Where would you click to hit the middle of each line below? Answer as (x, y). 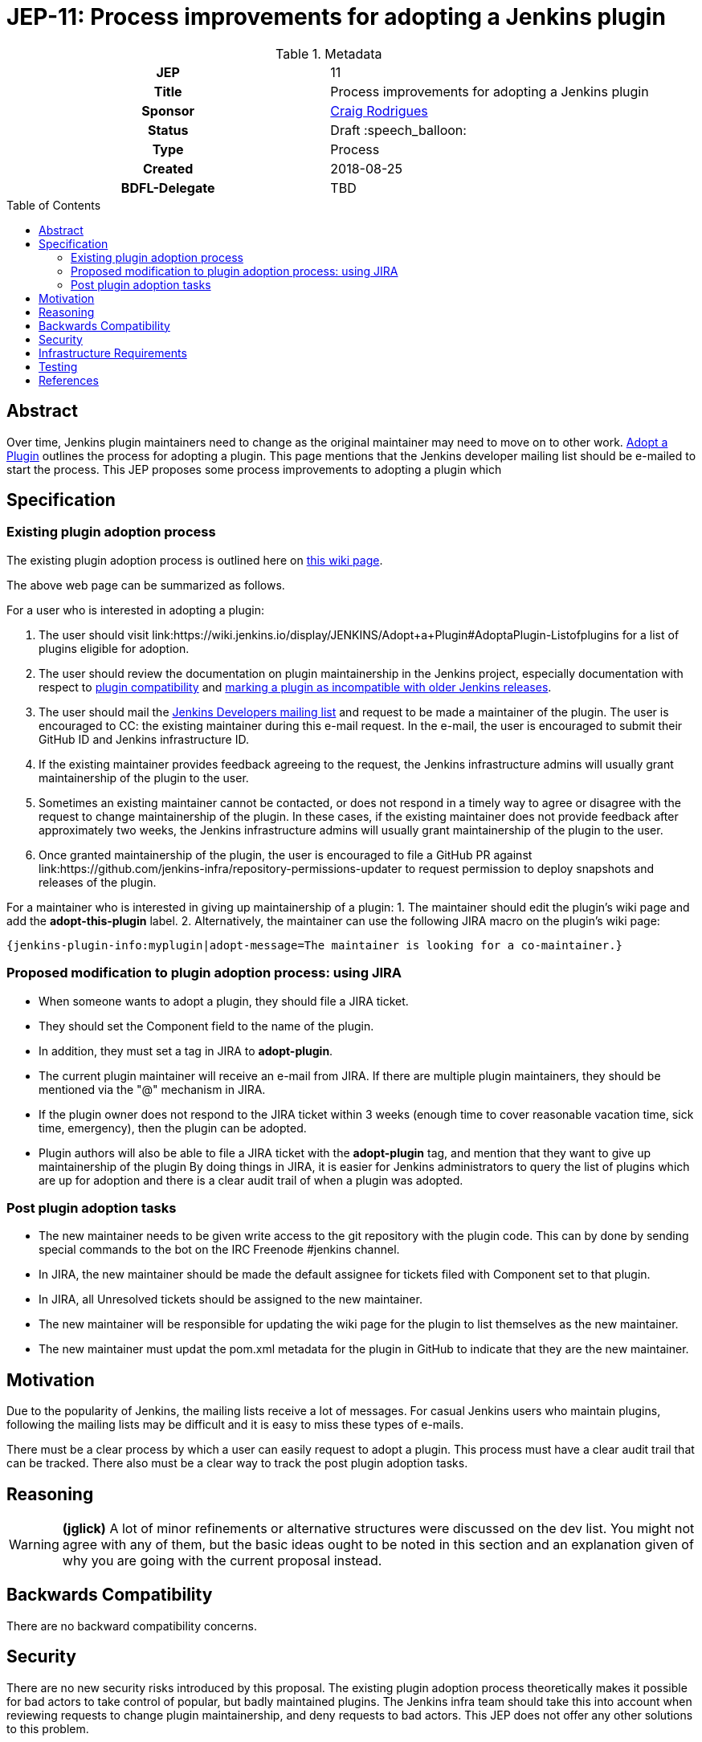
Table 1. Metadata (329, 53)
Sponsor (168, 110)
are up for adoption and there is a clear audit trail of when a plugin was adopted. (251, 1180)
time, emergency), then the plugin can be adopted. (173, 1128)
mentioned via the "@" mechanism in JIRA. (152, 1089)
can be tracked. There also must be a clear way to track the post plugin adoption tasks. (237, 1463)
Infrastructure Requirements (113, 353)
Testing (58, 366)
